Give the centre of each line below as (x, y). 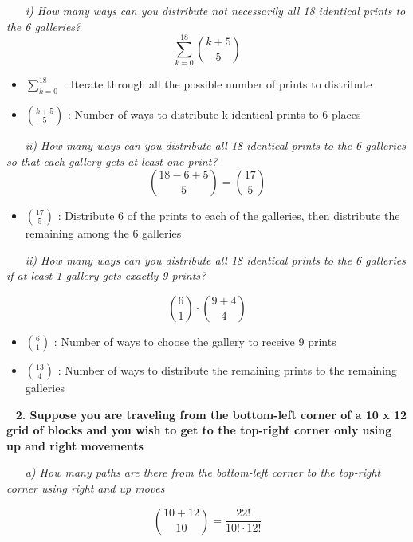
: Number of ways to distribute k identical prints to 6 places (214, 114)
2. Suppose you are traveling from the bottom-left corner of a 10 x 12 (211, 414)
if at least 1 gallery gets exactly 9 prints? (106, 275)
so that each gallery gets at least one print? (112, 161)
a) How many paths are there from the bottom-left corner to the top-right (203, 472)
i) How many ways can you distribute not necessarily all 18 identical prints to (215, 10)
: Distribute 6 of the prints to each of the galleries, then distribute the (229, 216)
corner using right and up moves (86, 488)
